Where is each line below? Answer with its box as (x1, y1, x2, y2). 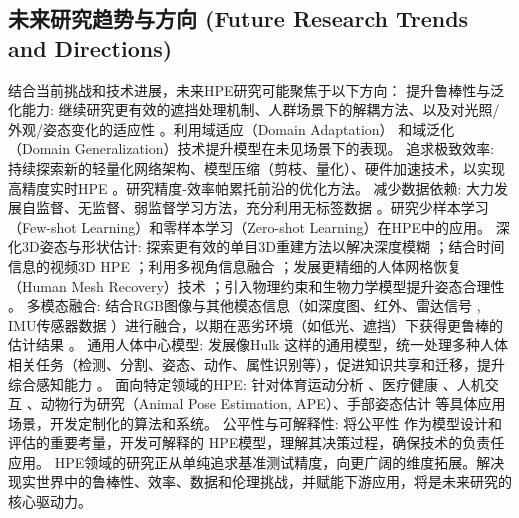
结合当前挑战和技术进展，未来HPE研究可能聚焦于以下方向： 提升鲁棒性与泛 (8, 79, 505, 100)
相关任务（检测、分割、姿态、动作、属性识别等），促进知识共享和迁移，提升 (8, 353, 505, 374)
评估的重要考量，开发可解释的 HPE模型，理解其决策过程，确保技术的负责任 (8, 432, 505, 453)
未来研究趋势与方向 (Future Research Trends (8, 3, 469, 34)
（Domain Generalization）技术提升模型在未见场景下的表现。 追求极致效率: (8, 138, 495, 159)
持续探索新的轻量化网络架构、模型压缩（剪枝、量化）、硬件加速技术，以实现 (8, 157, 505, 178)
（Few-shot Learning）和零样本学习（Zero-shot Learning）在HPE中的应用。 (8, 216, 492, 237)
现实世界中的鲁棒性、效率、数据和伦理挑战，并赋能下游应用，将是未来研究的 (8, 471, 512, 492)
